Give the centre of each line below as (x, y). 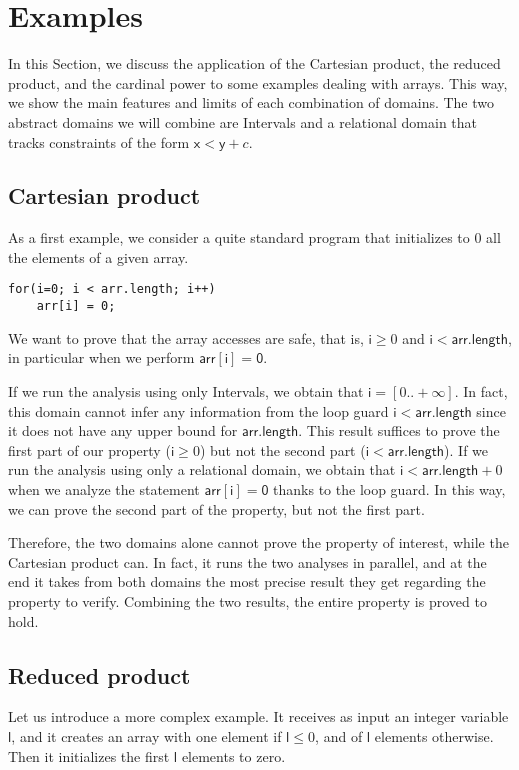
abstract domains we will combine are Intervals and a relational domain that (242, 121)
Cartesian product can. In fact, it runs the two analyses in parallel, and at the (247, 561)
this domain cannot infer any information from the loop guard (198, 410)
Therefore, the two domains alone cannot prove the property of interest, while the (258, 542)
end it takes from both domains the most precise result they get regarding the (247, 581)
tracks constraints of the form (99, 141)
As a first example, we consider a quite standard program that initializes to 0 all (254, 237)
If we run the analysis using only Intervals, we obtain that (186, 390)
